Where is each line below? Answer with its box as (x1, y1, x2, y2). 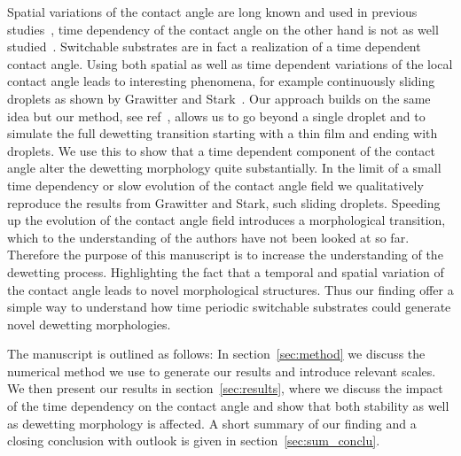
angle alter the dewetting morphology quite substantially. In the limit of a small (7, 158, 441, 177)
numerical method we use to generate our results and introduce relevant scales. (7, 361, 436, 380)
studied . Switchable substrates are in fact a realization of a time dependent (7, 37, 421, 56)
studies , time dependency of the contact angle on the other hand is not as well (7, 19, 439, 38)
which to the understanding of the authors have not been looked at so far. (7, 228, 410, 246)
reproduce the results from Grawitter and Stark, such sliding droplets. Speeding (7, 193, 441, 212)
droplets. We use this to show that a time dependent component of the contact (7, 141, 435, 159)
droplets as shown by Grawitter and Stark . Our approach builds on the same (7, 89, 431, 107)
